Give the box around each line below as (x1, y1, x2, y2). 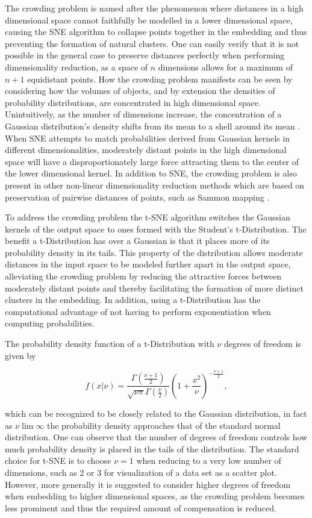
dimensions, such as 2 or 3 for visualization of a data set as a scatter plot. (5, 466, 277, 478)
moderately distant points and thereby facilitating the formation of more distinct (5, 281, 304, 294)
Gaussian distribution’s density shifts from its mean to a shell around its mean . (5, 119, 301, 132)
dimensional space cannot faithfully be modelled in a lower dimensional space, (5, 13, 293, 26)
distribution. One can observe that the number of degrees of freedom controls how (5, 431, 308, 443)
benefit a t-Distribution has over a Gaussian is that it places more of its (5, 234, 270, 247)
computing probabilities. (5, 317, 95, 329)
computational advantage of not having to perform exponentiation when (5, 305, 271, 317)
